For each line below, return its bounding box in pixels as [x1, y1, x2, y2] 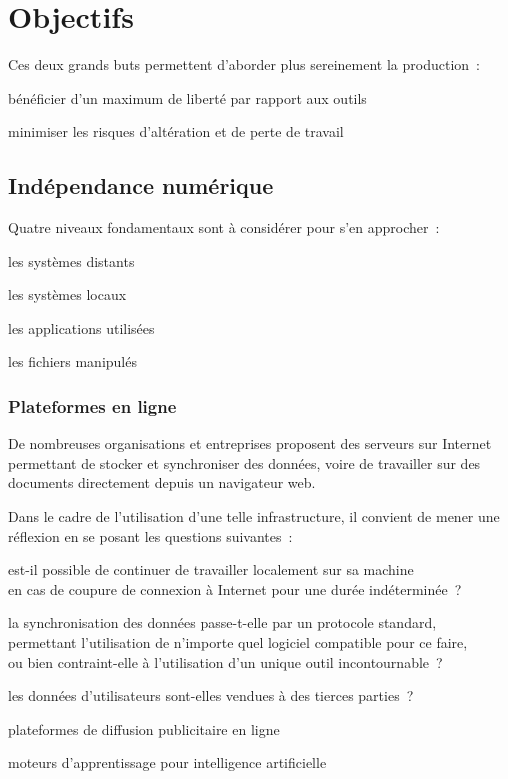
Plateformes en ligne [8, 394, 177, 418]
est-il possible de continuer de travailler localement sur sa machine [8, 559, 414, 580]
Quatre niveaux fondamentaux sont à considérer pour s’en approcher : [8, 217, 440, 238]
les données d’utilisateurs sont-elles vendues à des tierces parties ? [8, 685, 414, 706]
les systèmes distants [8, 250, 135, 271]
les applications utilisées [8, 317, 155, 338]
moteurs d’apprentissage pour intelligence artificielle [8, 752, 327, 773]
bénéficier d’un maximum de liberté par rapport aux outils [8, 87, 367, 108]
